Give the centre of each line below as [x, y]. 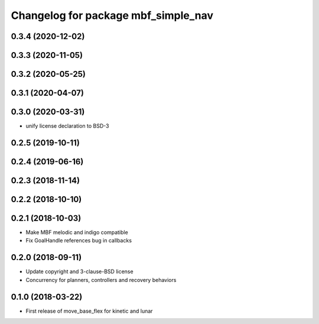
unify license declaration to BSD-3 [67, 126]
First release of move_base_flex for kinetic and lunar [89, 311]
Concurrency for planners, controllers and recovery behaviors [101, 280]
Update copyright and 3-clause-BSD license [79, 271]
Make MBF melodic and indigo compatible [77, 232]
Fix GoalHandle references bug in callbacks [79, 241]
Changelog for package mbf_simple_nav [112, 15]
